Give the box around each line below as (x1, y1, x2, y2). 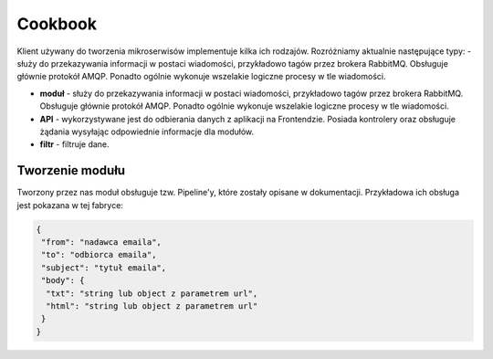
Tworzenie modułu (16, 163, 126, 178)
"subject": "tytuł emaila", (41, 262, 167, 273)
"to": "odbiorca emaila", (41, 249, 157, 260)
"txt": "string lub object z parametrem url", (46, 288, 258, 299)
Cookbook (16, 14, 98, 34)
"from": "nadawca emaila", (41, 237, 162, 247)
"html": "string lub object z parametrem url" (46, 301, 258, 311)
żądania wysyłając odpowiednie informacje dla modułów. (39, 126, 255, 137)
